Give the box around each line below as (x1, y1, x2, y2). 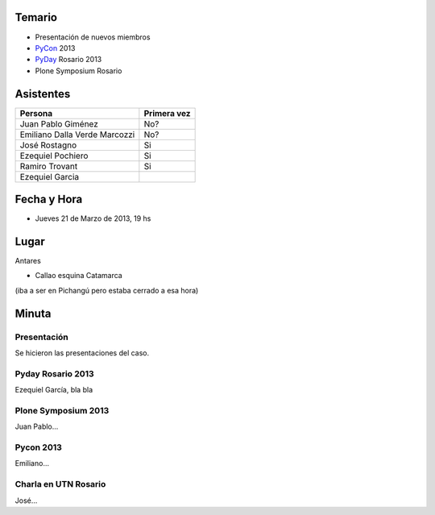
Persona (19, 107, 53, 118)
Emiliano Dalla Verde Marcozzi (19, 129, 135, 140)
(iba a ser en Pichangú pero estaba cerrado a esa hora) (14, 285, 199, 295)
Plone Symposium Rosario (35, 65, 122, 76)
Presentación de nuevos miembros (35, 32, 151, 42)
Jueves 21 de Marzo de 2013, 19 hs (35, 214, 151, 223)
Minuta (14, 306, 52, 320)
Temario (14, 10, 58, 24)
